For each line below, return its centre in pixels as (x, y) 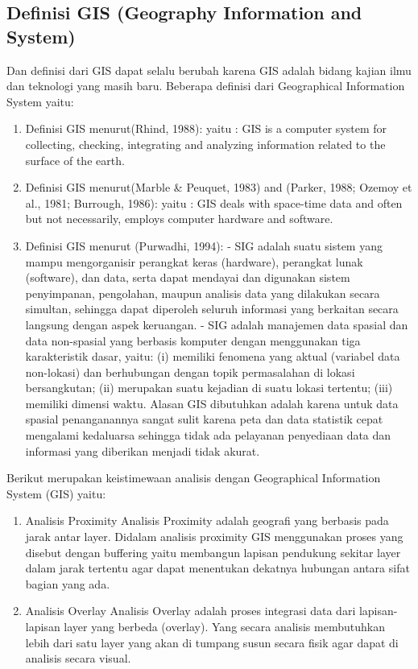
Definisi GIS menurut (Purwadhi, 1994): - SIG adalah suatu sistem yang (204, 245)
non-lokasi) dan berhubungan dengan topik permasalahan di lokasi (190, 372)
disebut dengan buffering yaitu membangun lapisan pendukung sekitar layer (213, 552)
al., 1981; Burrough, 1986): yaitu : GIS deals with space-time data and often (214, 202)
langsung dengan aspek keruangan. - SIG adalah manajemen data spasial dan (217, 324)
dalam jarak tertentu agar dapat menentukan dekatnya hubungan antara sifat (217, 568)
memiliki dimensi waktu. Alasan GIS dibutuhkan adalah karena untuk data (212, 403)
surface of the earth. (75, 160)
